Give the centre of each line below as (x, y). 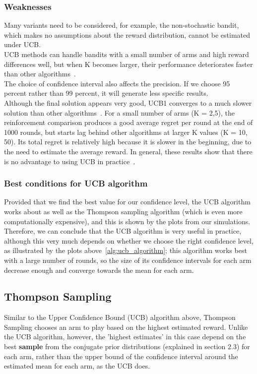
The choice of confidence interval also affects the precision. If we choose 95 (117, 83)
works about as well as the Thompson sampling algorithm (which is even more (123, 211)
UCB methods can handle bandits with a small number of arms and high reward (127, 54)
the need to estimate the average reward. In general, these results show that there (128, 151)
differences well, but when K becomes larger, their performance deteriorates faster (128, 64)
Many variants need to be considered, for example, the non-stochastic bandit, (122, 25)
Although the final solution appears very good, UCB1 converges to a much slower (128, 102)
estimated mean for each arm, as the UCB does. (77, 366)
